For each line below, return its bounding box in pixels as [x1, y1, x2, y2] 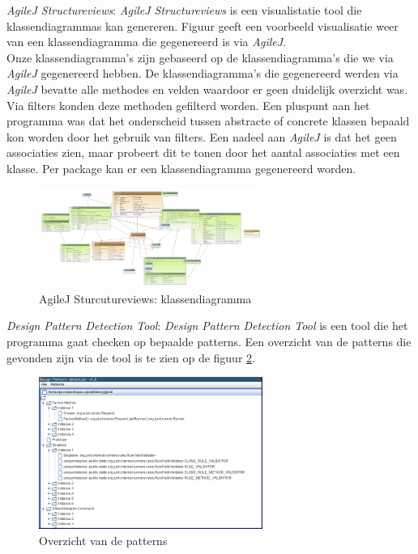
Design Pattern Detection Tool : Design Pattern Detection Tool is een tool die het [6, 317, 408, 334]
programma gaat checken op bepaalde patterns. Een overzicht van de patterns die [6, 333, 412, 350]
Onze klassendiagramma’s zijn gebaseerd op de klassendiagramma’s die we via [6, 49, 394, 66]
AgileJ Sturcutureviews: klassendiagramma [39, 290, 252, 307]
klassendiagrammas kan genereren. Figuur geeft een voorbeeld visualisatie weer [6, 17, 399, 34]
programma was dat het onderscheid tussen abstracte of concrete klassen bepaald [6, 112, 410, 129]
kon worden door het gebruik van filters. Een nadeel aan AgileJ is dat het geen [6, 128, 397, 145]
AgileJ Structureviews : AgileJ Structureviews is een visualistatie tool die [6, 2, 362, 18]
